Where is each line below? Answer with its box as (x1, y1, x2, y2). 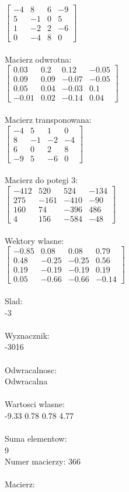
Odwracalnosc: (5, 363, 57, 376)
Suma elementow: (5, 432, 67, 445)
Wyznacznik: (5, 329, 50, 341)
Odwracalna (5, 375, 48, 387)
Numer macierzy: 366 (5, 455, 81, 467)
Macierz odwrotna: (5, 53, 72, 65)
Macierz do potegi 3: (5, 174, 78, 186)
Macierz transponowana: (5, 113, 92, 126)
